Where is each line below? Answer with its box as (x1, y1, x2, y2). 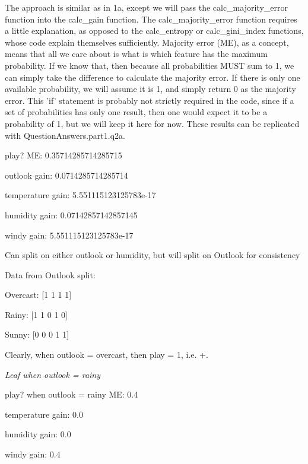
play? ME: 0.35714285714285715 (5, 149, 122, 161)
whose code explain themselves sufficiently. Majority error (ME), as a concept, (5, 36, 289, 48)
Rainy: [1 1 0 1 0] (5, 308, 68, 320)
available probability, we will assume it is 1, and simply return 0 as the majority (5, 82, 296, 95)
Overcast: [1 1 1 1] (5, 288, 72, 301)
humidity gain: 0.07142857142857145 (5, 208, 138, 221)
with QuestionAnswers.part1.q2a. (5, 129, 125, 141)
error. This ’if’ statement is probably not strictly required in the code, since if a (5, 94, 294, 106)
